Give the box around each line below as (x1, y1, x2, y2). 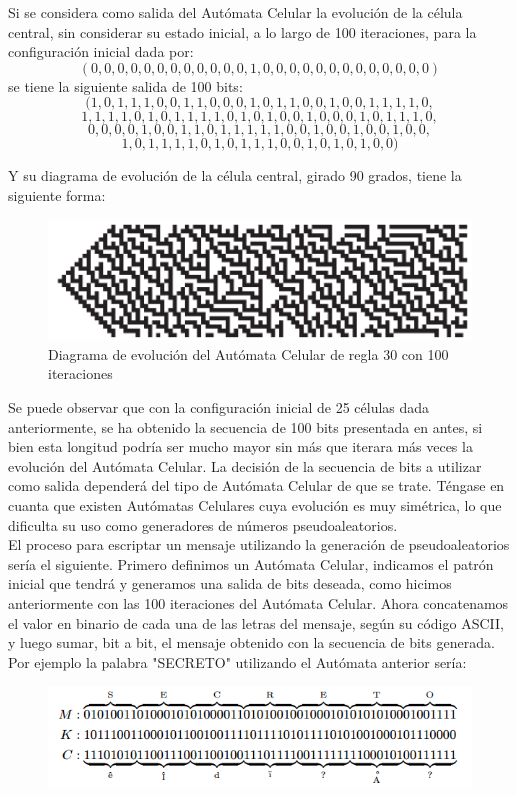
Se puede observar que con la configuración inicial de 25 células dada (8, 397, 430, 418)
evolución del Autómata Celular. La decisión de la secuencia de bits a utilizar (8, 455, 482, 476)
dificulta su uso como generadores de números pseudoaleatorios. (8, 514, 398, 535)
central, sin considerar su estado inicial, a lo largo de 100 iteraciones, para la (8, 21, 477, 42)
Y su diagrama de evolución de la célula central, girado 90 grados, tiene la (8, 165, 462, 186)
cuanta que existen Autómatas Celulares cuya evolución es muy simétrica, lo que (8, 495, 502, 516)
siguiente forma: (8, 184, 106, 205)
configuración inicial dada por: (8, 41, 194, 62)
